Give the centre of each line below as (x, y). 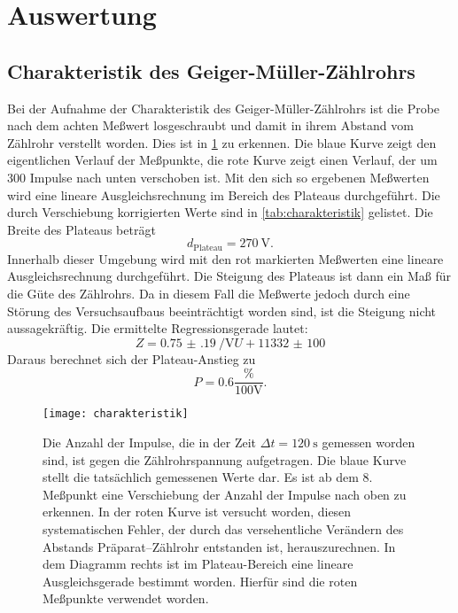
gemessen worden (369, 442)
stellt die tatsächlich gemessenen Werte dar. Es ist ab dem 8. (208, 477)
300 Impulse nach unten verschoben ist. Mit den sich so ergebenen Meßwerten (218, 177)
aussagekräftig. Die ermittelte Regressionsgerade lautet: (158, 328)
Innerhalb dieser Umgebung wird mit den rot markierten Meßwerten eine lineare (225, 258)
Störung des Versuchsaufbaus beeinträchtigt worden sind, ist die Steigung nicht (222, 310)
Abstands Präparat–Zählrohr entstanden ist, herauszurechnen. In (219, 546)
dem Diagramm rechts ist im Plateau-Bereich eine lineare (198, 564)
